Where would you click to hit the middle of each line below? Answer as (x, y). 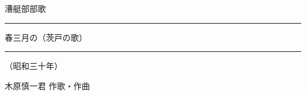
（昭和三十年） (34, 66)
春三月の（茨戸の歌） (46, 37)
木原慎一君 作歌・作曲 (47, 85)
